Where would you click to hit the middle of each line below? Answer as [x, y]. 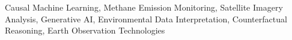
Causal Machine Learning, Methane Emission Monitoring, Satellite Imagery [144, 7]
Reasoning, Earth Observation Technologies [85, 30]
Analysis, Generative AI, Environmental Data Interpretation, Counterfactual [146, 19]
